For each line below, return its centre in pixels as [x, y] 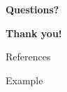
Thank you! [34, 33]
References [28, 57]
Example [24, 80]
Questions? [32, 9]
